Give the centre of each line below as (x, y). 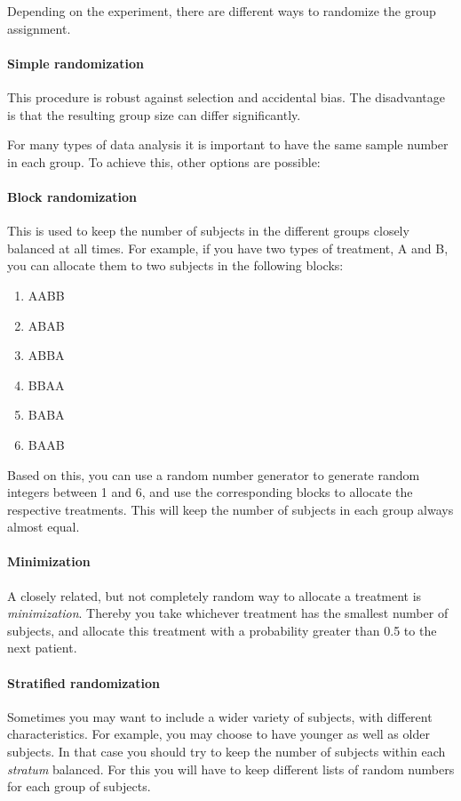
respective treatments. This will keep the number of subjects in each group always (230, 509)
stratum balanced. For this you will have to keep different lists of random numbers (231, 769)
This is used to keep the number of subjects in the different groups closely (208, 231)
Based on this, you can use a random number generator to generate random (214, 474)
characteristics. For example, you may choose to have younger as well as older (219, 734)
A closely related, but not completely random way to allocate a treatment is (215, 595)
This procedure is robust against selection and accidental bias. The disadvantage (226, 96)
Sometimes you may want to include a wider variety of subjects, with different (220, 716)
